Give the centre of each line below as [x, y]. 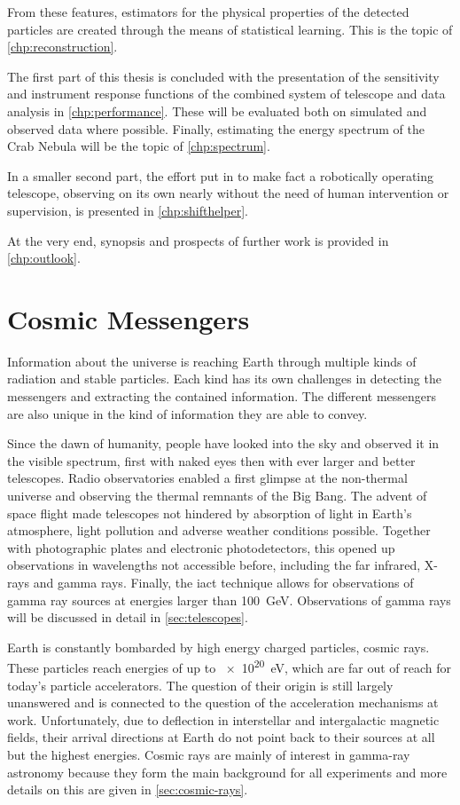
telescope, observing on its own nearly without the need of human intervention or [228, 193]
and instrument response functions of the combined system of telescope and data [226, 94]
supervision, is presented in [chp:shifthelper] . [128, 210]
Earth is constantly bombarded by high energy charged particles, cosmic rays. [218, 647]
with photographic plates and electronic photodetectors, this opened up [201, 547]
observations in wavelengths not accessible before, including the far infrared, [214, 565]
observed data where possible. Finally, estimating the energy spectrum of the [216, 128]
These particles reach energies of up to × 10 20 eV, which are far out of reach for [229, 666]
